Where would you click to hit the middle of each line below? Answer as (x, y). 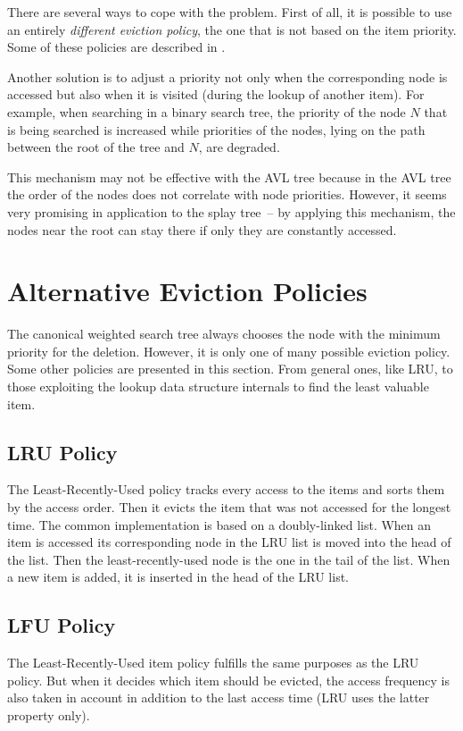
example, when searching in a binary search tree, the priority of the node (207, 111)
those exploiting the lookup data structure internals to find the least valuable (218, 387)
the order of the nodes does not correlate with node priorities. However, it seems (227, 194)
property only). (49, 714)
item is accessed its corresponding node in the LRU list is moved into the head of (229, 542)
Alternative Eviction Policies (187, 291)
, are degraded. (239, 147)
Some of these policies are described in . (116, 47)
